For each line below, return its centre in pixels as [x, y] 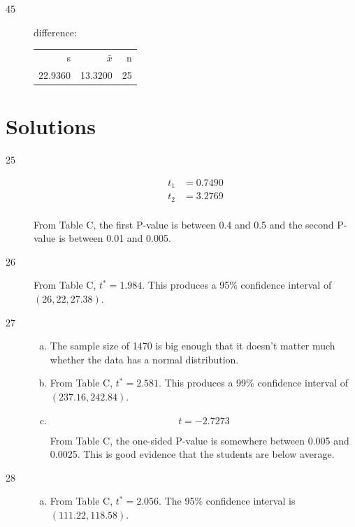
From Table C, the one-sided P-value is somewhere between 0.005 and [200, 440]
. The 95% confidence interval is [227, 501]
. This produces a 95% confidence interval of [237, 285]
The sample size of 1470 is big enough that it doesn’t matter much [193, 346]
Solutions [51, 126]
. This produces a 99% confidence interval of [253, 383]
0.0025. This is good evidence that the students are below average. [192, 454]
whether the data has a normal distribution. [144, 359]
